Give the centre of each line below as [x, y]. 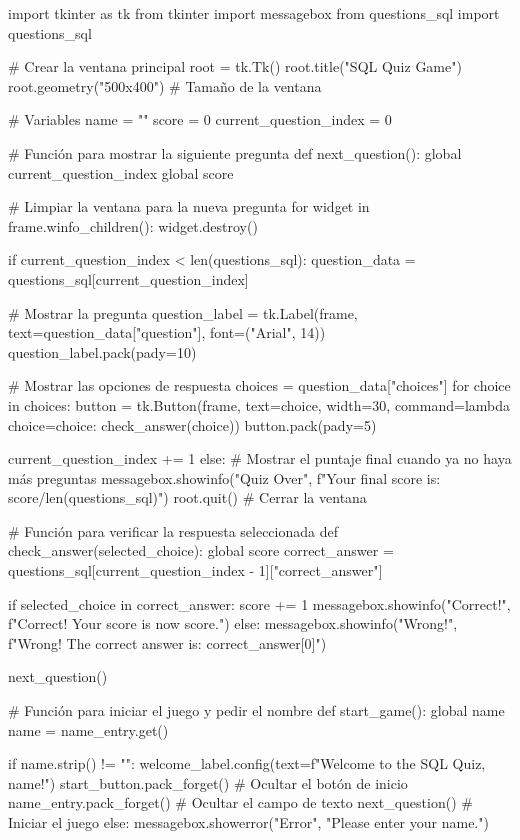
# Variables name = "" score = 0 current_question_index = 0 [200, 119]
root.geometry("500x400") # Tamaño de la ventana [165, 85]
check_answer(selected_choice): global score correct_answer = [201, 550]
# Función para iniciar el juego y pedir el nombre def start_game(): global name [256, 710]
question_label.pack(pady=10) [102, 351]
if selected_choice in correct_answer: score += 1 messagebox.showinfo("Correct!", [259, 603]
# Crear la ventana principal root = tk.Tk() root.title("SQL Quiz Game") [235, 66]
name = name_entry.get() [88, 729]
